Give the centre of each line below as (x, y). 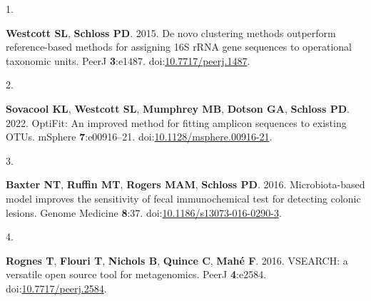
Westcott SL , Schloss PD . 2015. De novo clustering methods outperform (171, 32)
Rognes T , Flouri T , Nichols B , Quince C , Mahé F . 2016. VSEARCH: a (177, 260)
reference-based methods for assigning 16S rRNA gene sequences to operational (179, 47)
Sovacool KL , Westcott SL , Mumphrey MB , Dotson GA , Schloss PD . (178, 108)
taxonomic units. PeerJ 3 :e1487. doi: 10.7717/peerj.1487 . (128, 60)
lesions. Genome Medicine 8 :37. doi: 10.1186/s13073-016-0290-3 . (144, 212)
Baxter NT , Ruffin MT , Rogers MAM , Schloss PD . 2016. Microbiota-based (185, 184)
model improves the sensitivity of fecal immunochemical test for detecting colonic (183, 198)
